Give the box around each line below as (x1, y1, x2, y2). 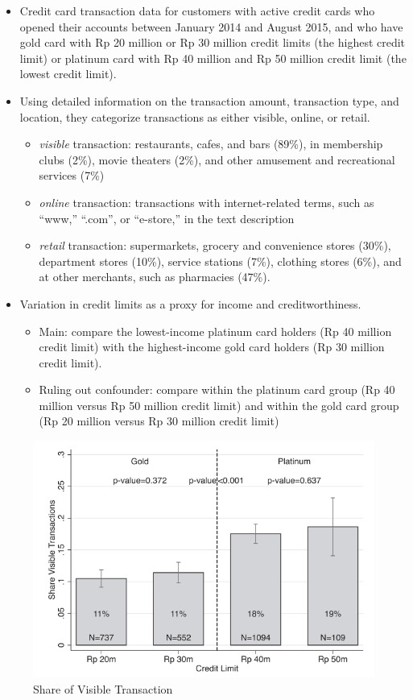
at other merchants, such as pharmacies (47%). (39, 268, 271, 285)
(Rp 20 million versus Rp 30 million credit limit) (39, 412, 279, 429)
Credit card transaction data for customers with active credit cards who (19, 2, 375, 19)
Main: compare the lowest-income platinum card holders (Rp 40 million (39, 322, 392, 339)
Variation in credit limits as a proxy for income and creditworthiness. (19, 295, 361, 312)
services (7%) (39, 167, 105, 184)
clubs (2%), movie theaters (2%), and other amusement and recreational (39, 151, 395, 168)
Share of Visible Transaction (33, 680, 173, 697)
